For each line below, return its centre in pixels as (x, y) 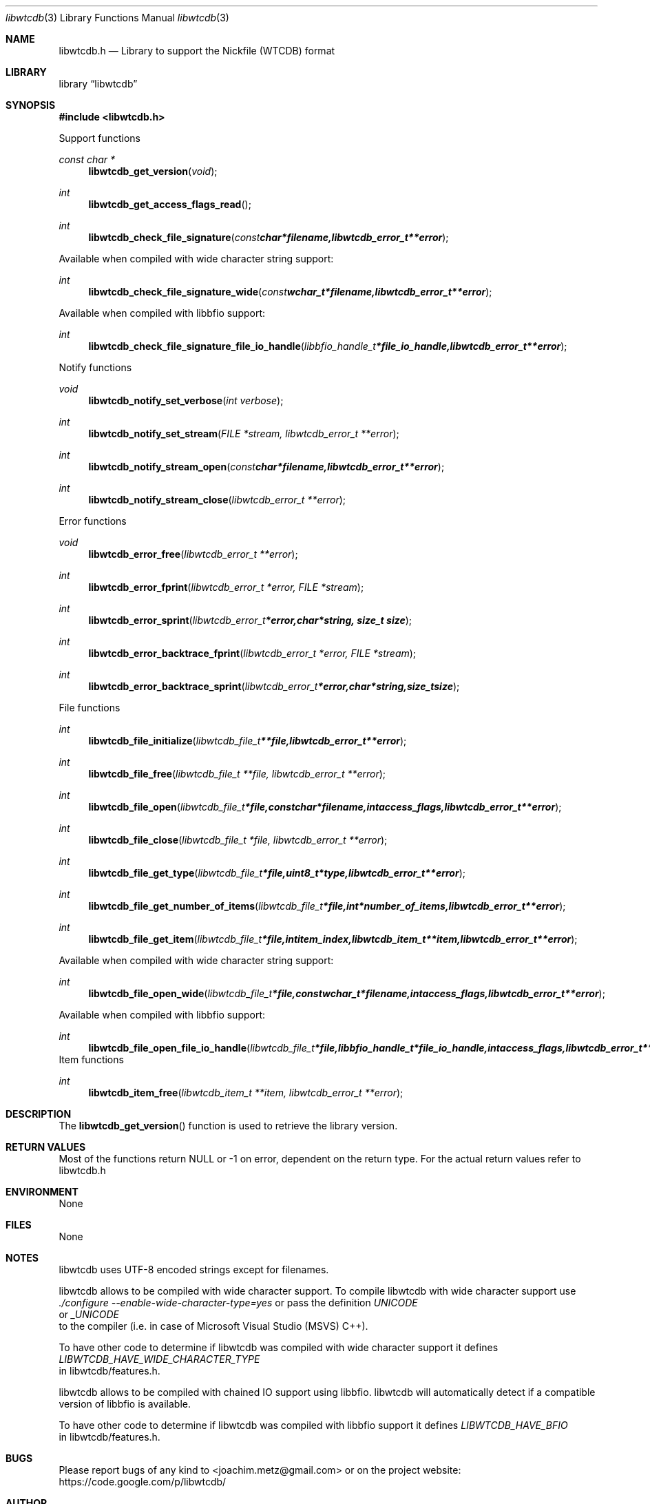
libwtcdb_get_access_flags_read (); (170, 204)
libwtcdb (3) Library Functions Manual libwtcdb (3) (117, 18)
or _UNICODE (89, 1314)
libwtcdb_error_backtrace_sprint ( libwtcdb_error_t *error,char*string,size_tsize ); (274, 686)
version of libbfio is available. (125, 1404)
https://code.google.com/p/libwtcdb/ (143, 1482)
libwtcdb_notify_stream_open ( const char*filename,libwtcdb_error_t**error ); (266, 467)
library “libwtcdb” (98, 84)
